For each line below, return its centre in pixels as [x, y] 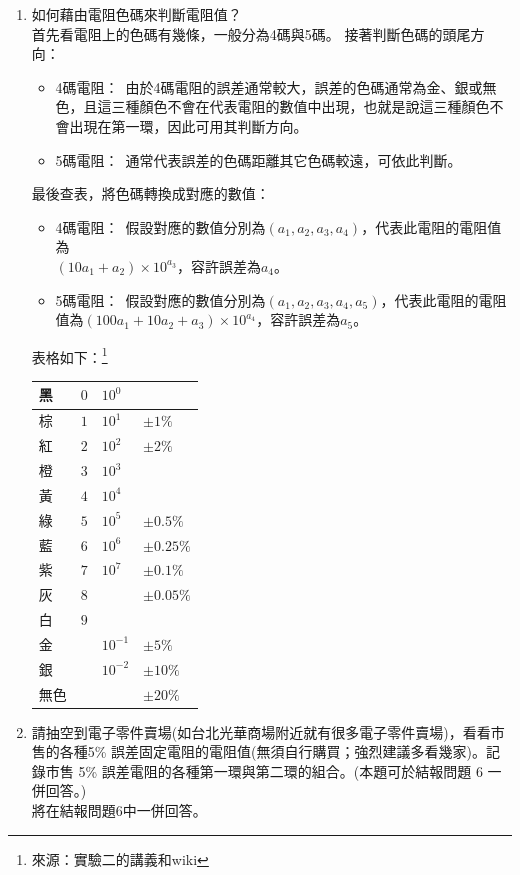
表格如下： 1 [69, 355]
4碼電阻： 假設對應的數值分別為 [160, 226]
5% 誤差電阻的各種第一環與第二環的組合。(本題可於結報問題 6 [280, 770]
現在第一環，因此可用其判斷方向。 [195, 125]
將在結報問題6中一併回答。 [119, 810]
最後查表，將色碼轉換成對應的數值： [150, 193]
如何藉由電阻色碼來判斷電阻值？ [136, 14]
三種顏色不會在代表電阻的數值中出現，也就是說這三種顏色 [300, 106]
